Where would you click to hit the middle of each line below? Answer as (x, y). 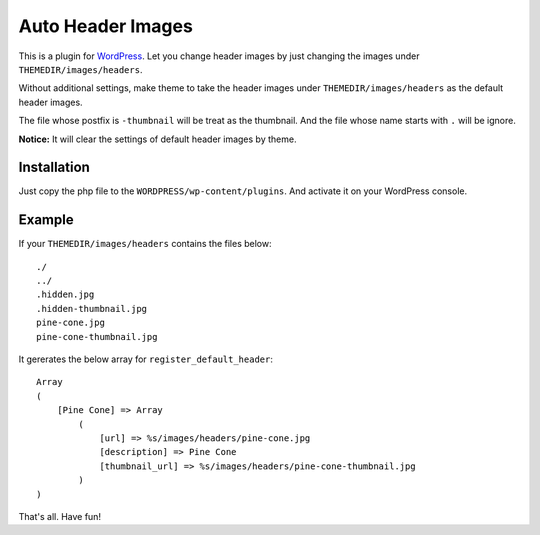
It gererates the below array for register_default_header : (146, 359)
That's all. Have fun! (60, 516)
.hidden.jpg (65, 294)
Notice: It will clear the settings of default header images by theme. (157, 139)
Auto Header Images (106, 26)
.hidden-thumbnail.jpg (92, 308)
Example (46, 220)
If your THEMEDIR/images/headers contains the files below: (145, 244)
